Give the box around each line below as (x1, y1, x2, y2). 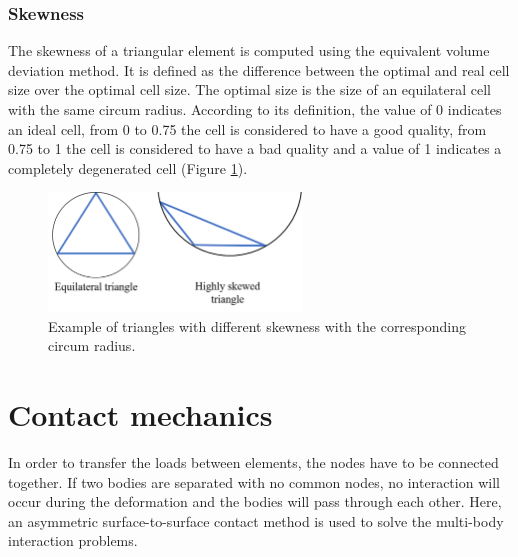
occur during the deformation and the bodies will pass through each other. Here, (8, 491, 502, 512)
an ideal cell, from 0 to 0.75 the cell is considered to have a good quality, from (8, 118, 487, 139)
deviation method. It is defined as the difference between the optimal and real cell (8, 59, 510, 80)
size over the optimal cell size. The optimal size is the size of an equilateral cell (8, 79, 491, 100)
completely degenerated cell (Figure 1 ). (8, 157, 248, 178)
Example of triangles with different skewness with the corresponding (48, 315, 467, 336)
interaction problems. (8, 530, 138, 551)
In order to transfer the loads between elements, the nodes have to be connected (8, 452, 499, 473)
